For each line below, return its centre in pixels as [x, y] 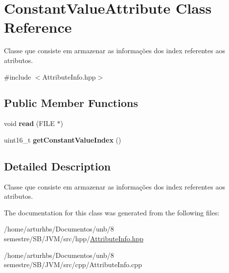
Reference [38, 27]
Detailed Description [57, 166]
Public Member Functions [71, 103]
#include [18, 76]
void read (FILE [29, 123]
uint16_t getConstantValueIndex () [63, 139]
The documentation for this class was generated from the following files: [112, 212]
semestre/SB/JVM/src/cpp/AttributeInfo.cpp [73, 264]
